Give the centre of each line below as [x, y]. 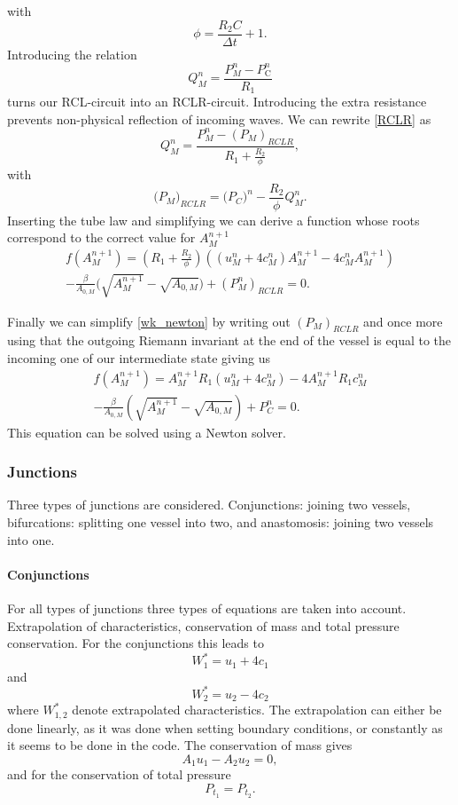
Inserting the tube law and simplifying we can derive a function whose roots [213, 220]
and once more [403, 321]
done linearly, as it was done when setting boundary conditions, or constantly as [225, 727]
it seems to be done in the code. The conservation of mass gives [180, 745]
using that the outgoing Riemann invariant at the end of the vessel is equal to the [229, 340]
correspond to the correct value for [101, 237]
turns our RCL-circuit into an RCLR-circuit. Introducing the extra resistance [217, 102]
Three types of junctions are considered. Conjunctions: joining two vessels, [209, 505]
